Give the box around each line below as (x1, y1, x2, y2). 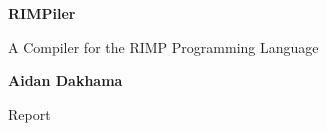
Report (8, 103, 51, 124)
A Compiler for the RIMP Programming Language (8, 36, 319, 57)
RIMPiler (8, 3, 76, 23)
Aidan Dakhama (8, 70, 123, 91)
